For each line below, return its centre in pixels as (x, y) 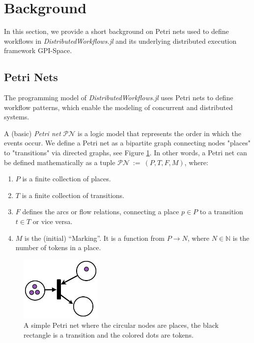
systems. (17, 117)
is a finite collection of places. (67, 179)
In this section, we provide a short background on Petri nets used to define (116, 31)
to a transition (221, 212)
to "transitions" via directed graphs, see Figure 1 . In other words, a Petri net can (126, 153)
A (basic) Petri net (32, 133)
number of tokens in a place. (58, 247)
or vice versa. (53, 221)
